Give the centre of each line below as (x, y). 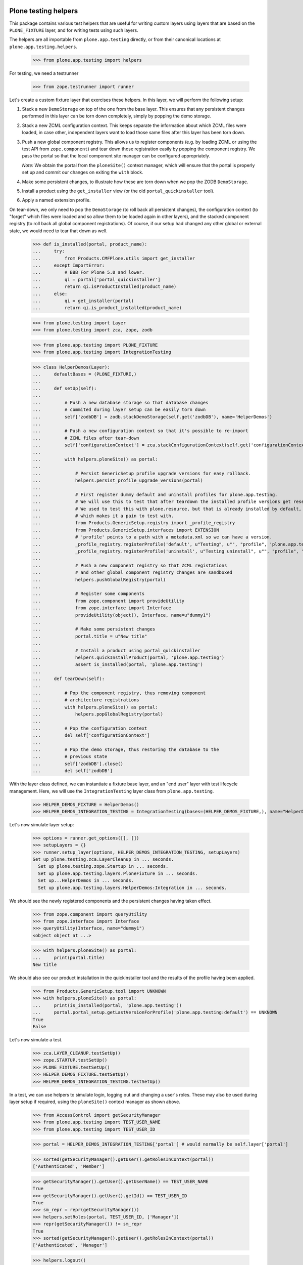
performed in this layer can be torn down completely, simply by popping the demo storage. (117, 116)
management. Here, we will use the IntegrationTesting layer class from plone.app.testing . (112, 791)
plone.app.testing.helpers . (43, 47)
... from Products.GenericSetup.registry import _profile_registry (134, 523)
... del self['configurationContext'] (91, 735)
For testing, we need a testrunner (44, 73)
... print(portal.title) (69, 957)
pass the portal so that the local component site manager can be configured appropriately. (116, 156)
